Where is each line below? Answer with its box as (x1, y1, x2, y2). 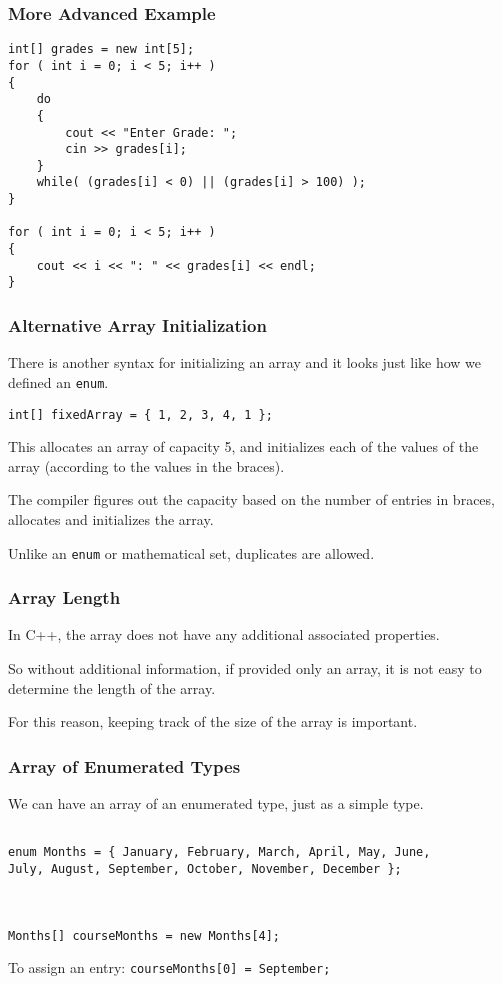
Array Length (8, 585, 121, 610)
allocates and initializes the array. (8, 508, 214, 529)
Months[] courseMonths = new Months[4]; (8, 928, 281, 943)
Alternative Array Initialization (8, 312, 267, 337)
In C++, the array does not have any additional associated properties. (8, 624, 440, 645)
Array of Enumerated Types (8, 753, 241, 778)
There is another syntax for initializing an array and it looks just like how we (8, 352, 482, 373)
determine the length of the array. (8, 677, 216, 698)
